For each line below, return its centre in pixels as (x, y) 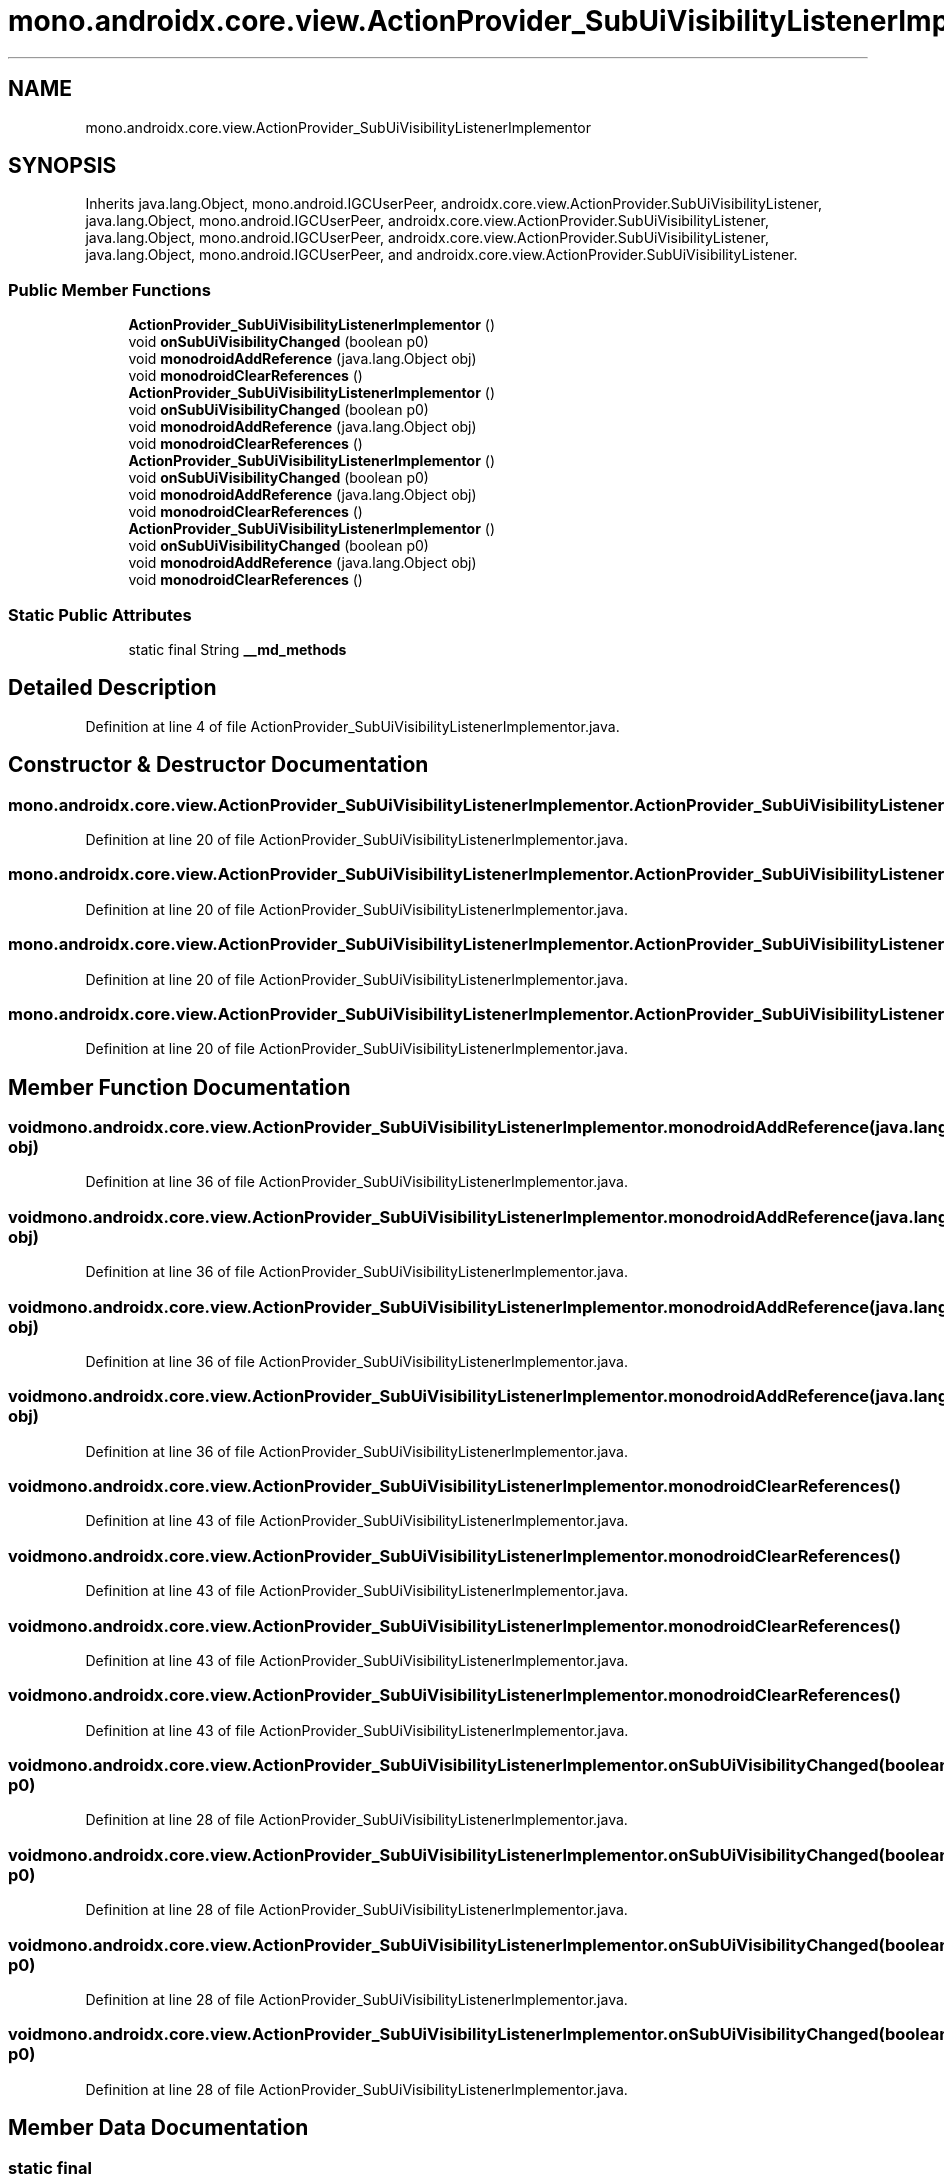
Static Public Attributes (100, 614)
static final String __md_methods (237, 649)
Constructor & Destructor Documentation (218, 765)
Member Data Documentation (158, 2128)
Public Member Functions (109, 289)
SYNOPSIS (62, 166)
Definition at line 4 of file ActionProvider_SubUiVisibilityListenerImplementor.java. (352, 726)
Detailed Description (112, 688)
